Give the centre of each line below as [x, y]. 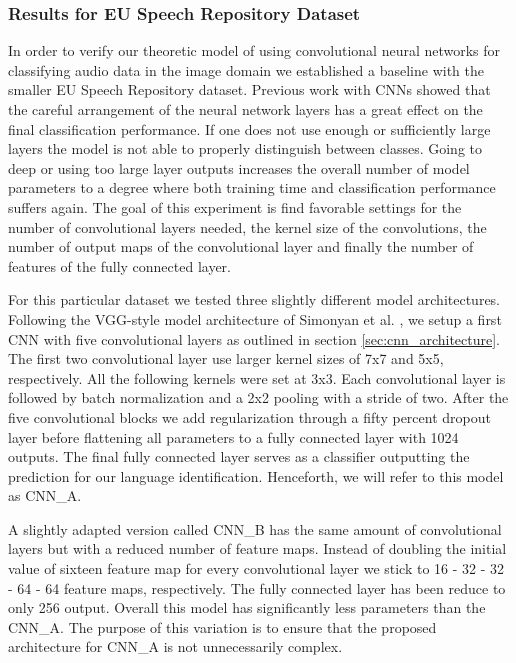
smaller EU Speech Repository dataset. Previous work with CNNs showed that [249, 89]
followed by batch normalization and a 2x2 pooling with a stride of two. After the [258, 397]
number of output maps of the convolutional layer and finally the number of [241, 246]
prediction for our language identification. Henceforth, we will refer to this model [256, 475]
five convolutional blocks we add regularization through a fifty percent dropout [249, 416]
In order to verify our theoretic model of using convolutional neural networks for [254, 50]
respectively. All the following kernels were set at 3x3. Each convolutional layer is [257, 377]
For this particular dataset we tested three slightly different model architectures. [254, 299]
